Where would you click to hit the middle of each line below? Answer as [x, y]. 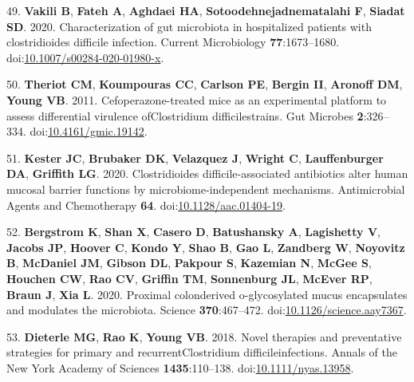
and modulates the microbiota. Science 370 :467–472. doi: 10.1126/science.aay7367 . [207, 310]
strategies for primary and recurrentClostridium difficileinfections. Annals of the [202, 352]
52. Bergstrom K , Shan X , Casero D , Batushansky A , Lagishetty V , [193, 232]
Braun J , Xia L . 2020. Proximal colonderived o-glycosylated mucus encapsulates [207, 294]
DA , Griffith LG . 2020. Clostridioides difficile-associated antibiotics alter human [207, 173]
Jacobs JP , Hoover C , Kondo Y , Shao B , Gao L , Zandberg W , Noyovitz [206, 247]
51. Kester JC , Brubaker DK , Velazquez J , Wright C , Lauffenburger [195, 158]
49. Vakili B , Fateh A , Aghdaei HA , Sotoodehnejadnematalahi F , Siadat [206, 10]
